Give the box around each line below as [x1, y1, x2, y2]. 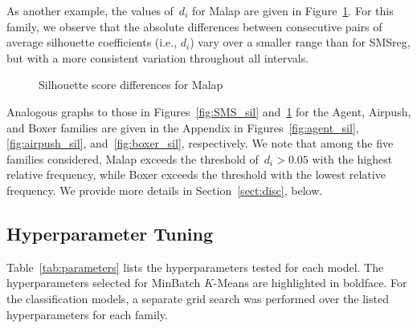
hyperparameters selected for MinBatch [6, 274, 201, 291]
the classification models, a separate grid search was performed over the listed [6, 290, 389, 306]
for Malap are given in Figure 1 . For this [191, 2, 394, 18]
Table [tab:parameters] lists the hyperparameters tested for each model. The [6, 258, 384, 275]
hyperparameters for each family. [6, 306, 168, 322]
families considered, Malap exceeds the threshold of [6, 150, 259, 167]
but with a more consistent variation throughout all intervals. [6, 49, 309, 66]
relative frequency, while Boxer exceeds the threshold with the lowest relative [6, 166, 386, 183]
